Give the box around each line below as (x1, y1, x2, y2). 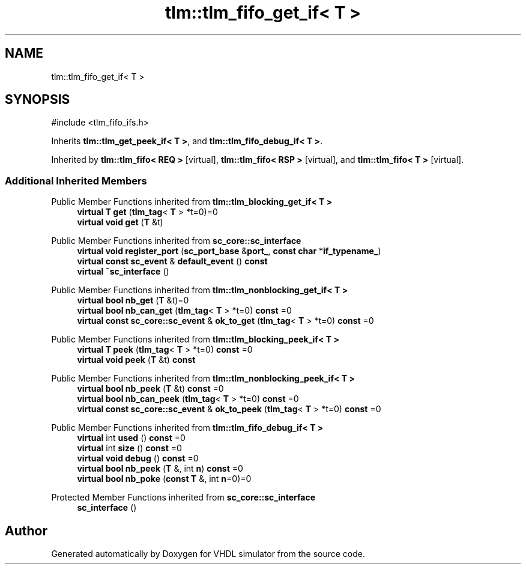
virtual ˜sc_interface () (77, 266, 169, 277)
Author (5, 523, 47, 538)
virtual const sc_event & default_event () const (77, 256, 268, 267)
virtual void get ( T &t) (77, 217, 163, 228)
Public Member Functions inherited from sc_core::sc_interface (51, 236, 301, 246)
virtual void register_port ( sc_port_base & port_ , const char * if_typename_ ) (77, 246, 381, 257)
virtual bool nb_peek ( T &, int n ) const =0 (77, 463, 243, 474)
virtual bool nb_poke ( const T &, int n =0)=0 (77, 473, 252, 484)
